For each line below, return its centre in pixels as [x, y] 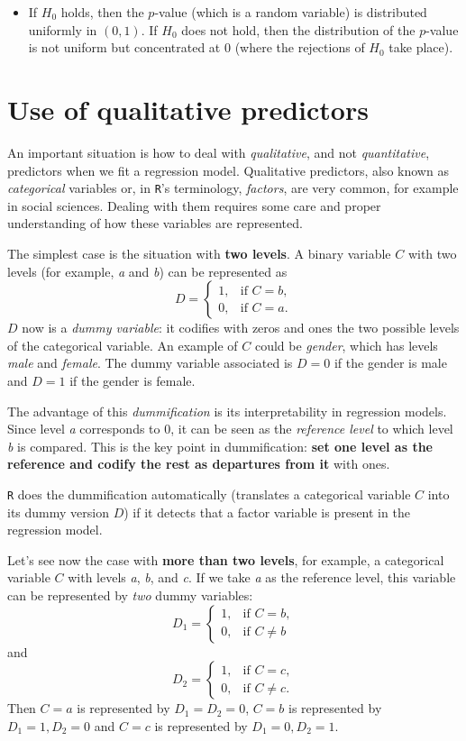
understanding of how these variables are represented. [155, 223]
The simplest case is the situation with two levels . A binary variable [199, 253]
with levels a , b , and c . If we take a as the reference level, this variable [262, 577]
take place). [421, 47]
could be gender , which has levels [346, 345]
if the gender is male [390, 363]
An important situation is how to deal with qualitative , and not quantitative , [219, 152]
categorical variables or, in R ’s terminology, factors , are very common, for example [233, 188]
